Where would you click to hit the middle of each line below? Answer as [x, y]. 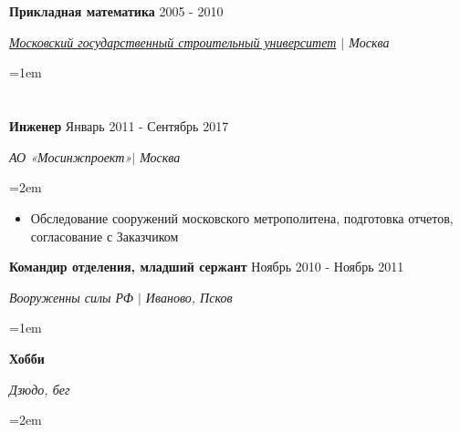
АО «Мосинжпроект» [71, 156]
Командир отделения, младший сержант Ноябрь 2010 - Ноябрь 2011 [207, 267]
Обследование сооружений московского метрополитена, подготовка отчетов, [242, 217]
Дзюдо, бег [40, 389]
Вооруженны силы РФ [71, 297]
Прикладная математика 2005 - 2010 [116, 11]
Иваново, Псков [189, 297]
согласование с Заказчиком [105, 236]
